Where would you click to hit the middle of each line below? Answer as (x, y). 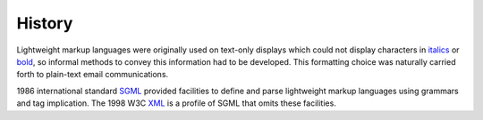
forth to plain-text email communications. (93, 75)
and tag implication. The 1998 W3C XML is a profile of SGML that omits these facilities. (177, 103)
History (45, 23)
